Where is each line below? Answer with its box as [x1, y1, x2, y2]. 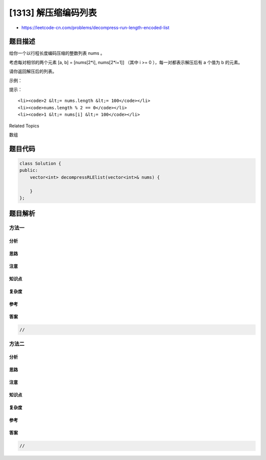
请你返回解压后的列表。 [9, 68, 57, 74]
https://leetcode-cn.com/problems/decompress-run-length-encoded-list [21, 25, 169, 31]
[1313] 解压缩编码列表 [9, 7, 97, 18]
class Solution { [19, 161, 62, 166]
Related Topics [9, 123, 39, 129]
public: [19, 167, 38, 173]
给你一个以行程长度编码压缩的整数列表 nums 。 [9, 50, 105, 56]
